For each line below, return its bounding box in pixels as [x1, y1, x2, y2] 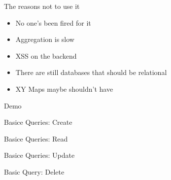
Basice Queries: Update [4, 150, 75, 160]
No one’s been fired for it [15, 17, 91, 28]
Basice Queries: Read [4, 133, 68, 144]
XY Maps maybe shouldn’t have [15, 83, 113, 94]
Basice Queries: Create [4, 117, 72, 127]
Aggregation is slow [15, 34, 74, 44]
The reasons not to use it [4, 1, 80, 11]
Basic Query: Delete [4, 166, 65, 177]
